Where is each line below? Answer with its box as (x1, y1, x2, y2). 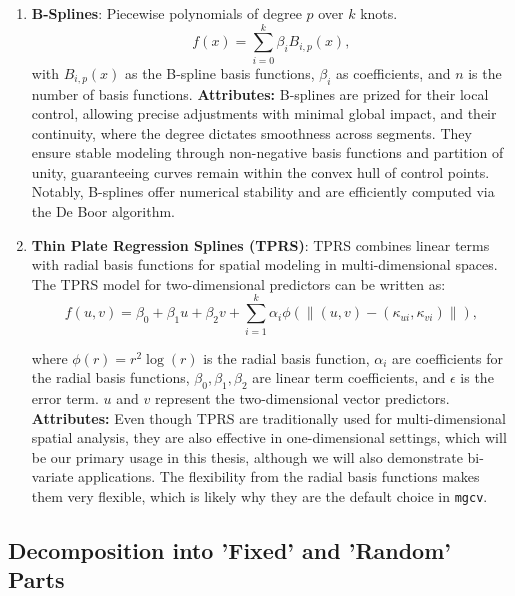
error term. (31, 387, 99, 408)
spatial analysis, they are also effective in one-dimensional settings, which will (31, 427, 507, 448)
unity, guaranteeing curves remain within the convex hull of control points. (31, 161, 490, 182)
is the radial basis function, (203, 347, 370, 368)
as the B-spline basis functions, (124, 62, 315, 83)
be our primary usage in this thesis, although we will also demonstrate (31, 446, 463, 467)
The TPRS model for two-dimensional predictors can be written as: (31, 273, 446, 294)
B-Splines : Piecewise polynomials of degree (31, 3, 302, 23)
